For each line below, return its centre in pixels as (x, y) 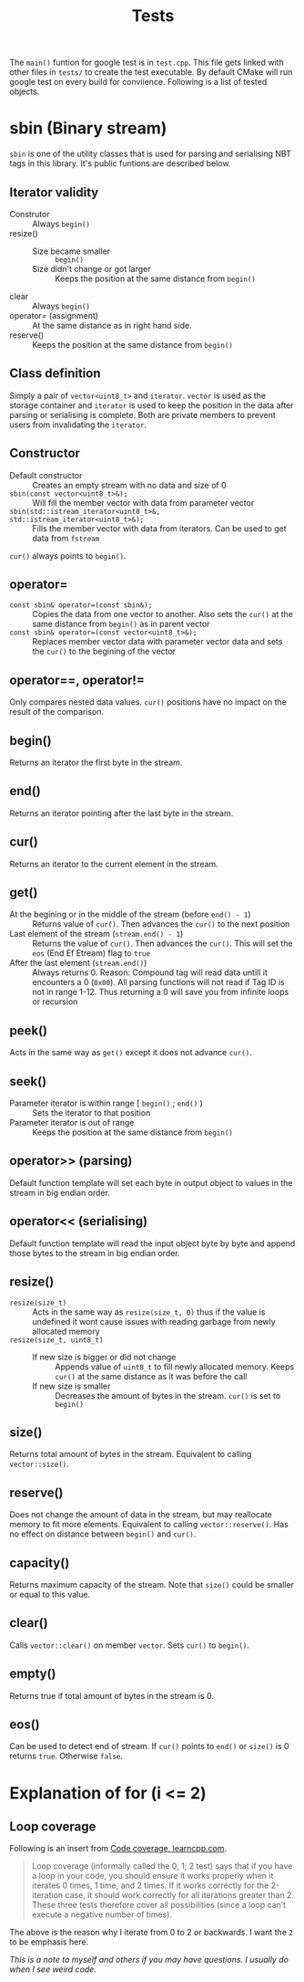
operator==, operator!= (77, 680)
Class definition (55, 374)
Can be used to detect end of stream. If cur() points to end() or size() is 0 (149, 1746)
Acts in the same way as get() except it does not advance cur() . (131, 1053)
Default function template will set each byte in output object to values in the (151, 1182)
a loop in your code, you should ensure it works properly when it (152, 1876)
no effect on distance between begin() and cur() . (103, 1534)
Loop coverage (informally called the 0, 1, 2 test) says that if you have (162, 1866)
